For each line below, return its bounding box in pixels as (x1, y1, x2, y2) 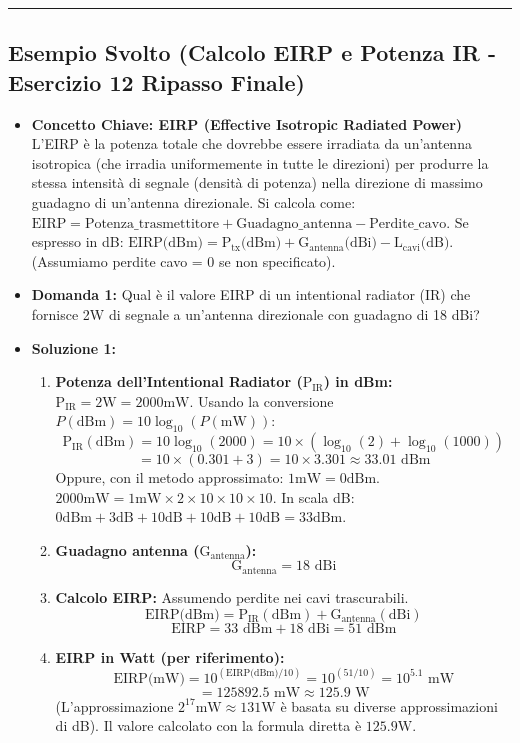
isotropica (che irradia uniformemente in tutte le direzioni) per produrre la (31, 152, 489, 173)
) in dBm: (323, 371, 393, 392)
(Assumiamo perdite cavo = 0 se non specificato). (31, 250, 336, 271)
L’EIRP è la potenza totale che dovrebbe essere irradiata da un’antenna (31, 133, 472, 154)
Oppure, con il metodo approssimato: (55, 467, 284, 488)
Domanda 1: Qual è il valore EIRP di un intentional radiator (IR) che (31, 284, 471, 305)
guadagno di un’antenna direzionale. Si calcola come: (31, 191, 356, 212)
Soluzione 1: (31, 337, 117, 358)
